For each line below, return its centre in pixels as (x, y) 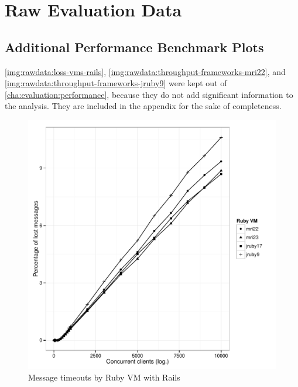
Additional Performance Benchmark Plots (134, 47)
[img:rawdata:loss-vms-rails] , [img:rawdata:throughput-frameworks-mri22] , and (145, 71)
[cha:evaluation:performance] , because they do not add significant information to (149, 94)
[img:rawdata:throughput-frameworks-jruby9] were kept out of (116, 83)
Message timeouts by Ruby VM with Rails (104, 377)
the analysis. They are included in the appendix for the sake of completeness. (143, 106)
